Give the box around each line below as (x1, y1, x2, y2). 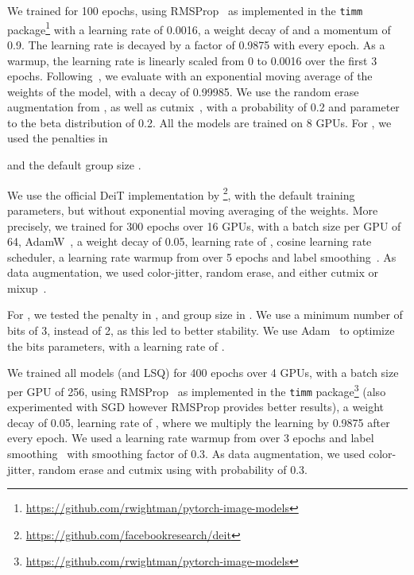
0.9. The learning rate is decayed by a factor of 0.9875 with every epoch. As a (7, 36, 385, 52)
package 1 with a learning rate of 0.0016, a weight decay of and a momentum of (7, 18, 391, 37)
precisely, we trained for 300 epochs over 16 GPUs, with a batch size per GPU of (7, 217, 401, 234)
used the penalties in (7, 130, 108, 146)
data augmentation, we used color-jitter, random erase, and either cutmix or (7, 264, 379, 281)
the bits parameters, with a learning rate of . (7, 337, 225, 354)
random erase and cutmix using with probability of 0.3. (38, 460, 308, 477)
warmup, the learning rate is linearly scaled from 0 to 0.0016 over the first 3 (7, 52, 377, 68)
